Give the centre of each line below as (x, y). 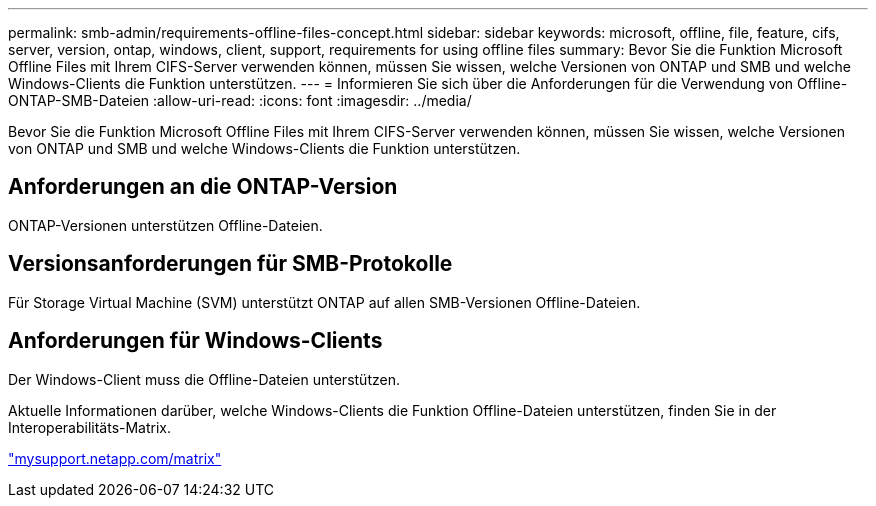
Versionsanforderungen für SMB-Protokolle (230, 264)
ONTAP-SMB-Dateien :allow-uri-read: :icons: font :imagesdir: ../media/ (240, 100)
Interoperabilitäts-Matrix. (90, 427)
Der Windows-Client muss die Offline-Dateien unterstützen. (204, 379)
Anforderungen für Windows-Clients (195, 341)
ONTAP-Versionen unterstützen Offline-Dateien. (165, 225)
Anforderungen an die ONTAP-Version (203, 187)
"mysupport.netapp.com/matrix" (115, 458)
